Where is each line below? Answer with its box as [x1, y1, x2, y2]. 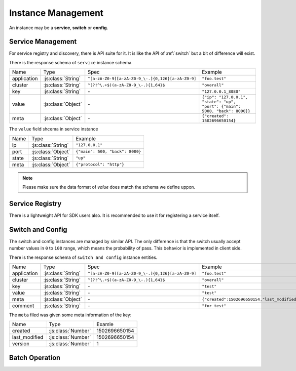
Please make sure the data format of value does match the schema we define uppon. [22, 184, 196, 190]
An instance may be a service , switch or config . [9, 25, 108, 31]
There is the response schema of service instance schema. [9, 59, 133, 65]
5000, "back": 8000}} [202, 109, 251, 114]
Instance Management [9, 7, 104, 18]
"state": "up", [202, 99, 236, 105]
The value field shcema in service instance [9, 126, 99, 132]
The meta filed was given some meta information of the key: [9, 312, 132, 318]
